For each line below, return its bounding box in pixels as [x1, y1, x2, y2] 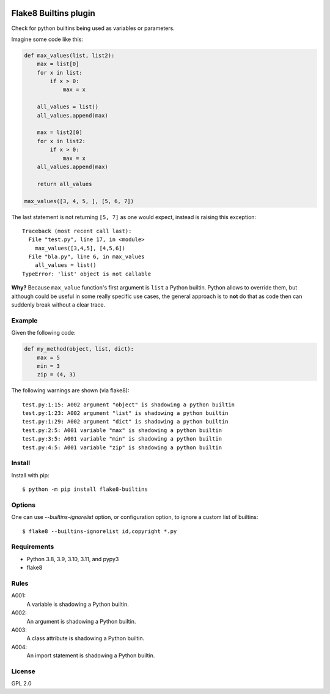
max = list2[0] [37, 129, 82, 136]
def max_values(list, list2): [24, 52, 115, 59]
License [11, 667, 36, 676]
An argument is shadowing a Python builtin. [26, 618, 136, 625]
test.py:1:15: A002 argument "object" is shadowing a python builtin [22, 401, 235, 408]
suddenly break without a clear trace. [11, 301, 106, 308]
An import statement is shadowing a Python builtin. [26, 652, 155, 659]
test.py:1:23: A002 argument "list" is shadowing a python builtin [22, 410, 229, 417]
